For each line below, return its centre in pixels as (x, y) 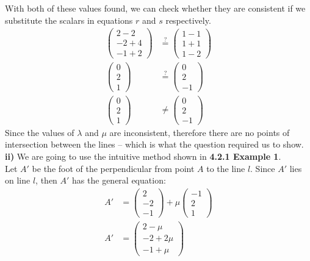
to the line (226, 168)
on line (18, 180)
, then (46, 180)
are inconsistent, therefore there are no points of (200, 132)
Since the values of (40, 132)
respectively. (188, 20)
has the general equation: (119, 180)
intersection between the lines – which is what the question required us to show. (154, 144)
